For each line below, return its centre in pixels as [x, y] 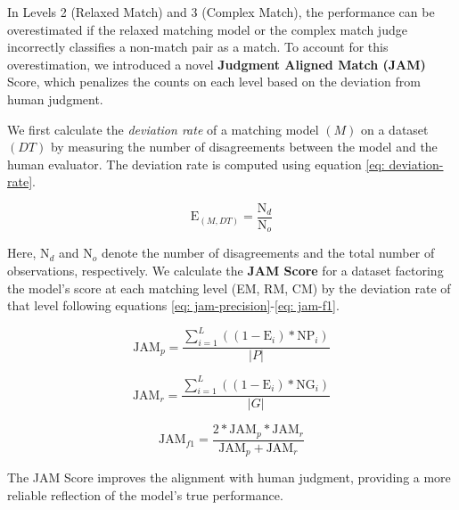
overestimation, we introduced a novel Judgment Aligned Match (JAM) [217, 64]
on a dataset [395, 129]
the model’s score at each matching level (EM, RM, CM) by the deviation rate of [229, 288]
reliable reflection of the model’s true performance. [145, 495]
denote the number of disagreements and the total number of [268, 253]
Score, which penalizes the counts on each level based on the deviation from [214, 82]
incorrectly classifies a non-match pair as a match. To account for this [198, 47]
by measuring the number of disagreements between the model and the [244, 147]
